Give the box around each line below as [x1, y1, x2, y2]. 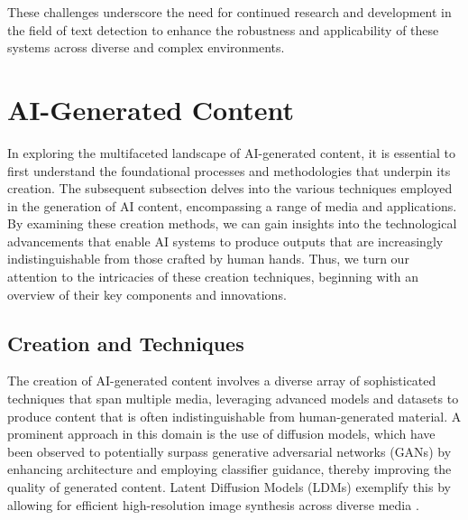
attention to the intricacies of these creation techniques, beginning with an [7, 267, 419, 286]
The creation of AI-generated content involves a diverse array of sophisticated [7, 371, 436, 390]
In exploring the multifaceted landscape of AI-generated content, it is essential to [7, 143, 455, 162]
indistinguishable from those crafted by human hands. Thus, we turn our [7, 249, 409, 268]
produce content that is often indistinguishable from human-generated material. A [7, 406, 462, 425]
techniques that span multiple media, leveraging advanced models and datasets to [7, 389, 459, 408]
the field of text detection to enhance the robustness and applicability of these [7, 20, 439, 39]
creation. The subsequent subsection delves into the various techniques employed [7, 179, 453, 198]
